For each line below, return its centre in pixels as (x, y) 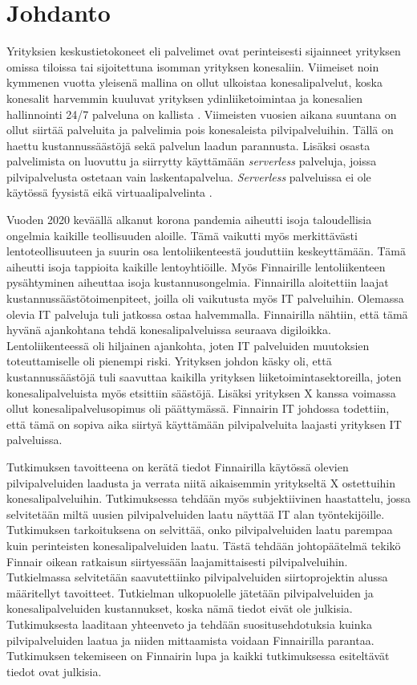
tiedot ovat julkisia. (54, 671)
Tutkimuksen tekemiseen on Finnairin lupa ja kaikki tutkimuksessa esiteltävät (198, 656)
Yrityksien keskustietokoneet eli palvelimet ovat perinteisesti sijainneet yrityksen (204, 51)
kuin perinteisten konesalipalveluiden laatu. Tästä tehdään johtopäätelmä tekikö (204, 545)
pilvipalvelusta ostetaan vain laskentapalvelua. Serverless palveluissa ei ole (189, 176)
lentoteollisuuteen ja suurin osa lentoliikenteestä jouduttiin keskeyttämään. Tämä (206, 251)
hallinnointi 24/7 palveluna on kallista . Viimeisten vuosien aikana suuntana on (202, 114)
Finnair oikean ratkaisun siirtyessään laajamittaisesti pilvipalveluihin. (177, 561)
